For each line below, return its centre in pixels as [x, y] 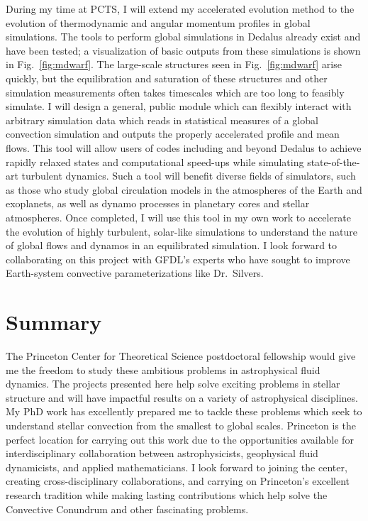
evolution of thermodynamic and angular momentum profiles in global [158, 22]
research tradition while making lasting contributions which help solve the [167, 494]
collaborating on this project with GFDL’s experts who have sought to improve [178, 259]
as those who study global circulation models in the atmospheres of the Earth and [184, 189]
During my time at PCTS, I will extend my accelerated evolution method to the [180, 9]
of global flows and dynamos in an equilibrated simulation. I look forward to [172, 245]
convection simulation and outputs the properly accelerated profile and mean [173, 134]
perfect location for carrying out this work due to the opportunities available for [180, 439]
